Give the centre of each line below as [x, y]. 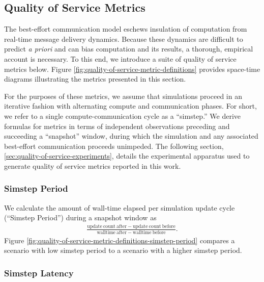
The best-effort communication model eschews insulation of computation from [126, 29]
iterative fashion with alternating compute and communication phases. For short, [130, 106]
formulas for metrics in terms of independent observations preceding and [117, 126]
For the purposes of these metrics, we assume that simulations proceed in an [123, 96]
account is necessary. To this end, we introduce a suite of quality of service [120, 58]
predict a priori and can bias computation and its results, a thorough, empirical [129, 49]
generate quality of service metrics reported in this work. [93, 165]
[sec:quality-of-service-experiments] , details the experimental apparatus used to [127, 156]
